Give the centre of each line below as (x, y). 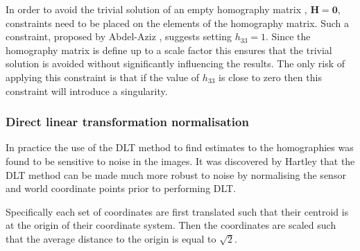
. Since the (288, 36)
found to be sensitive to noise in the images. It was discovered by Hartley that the (180, 161)
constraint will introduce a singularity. (87, 90)
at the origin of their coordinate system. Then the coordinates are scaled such (171, 225)
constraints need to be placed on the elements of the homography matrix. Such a (177, 23)
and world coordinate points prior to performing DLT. (121, 188)
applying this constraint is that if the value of (103, 77)
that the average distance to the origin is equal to (111, 238)
